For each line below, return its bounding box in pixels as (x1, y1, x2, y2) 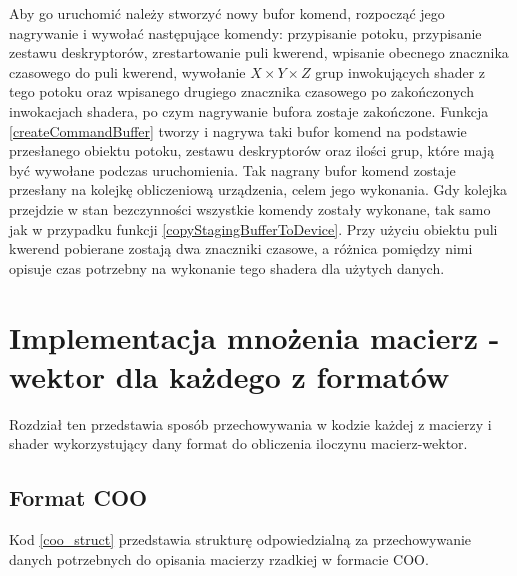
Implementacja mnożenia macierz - (9, 316, 500, 357)
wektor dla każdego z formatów (9, 355, 450, 396)
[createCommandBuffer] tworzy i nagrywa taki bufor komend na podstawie (9, 120, 467, 141)
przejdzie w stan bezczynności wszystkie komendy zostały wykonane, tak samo (9, 198, 491, 219)
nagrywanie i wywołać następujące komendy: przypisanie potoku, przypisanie (9, 22, 482, 43)
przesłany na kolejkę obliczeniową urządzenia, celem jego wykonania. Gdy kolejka (9, 179, 508, 200)
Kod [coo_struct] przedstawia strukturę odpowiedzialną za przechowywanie (9, 529, 472, 550)
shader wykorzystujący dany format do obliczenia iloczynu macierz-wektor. (9, 433, 468, 454)
